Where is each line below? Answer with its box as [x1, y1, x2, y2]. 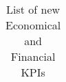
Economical [5, 17, 61, 33]
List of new [6, 1, 60, 17]
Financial [10, 49, 56, 64]
